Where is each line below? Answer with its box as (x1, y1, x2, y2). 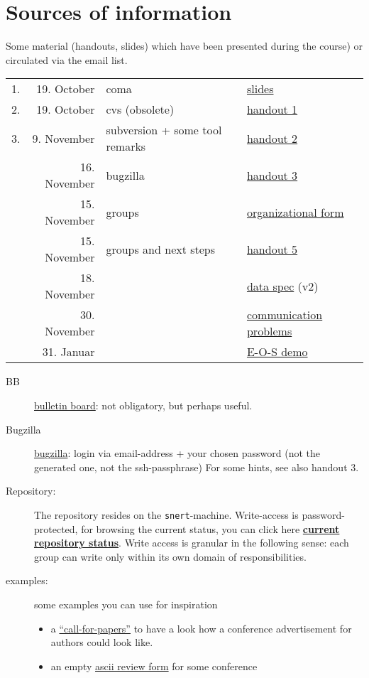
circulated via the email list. (6, 52, 128, 67)
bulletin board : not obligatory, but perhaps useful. (34, 397, 253, 412)
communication (246, 306, 323, 323)
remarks (106, 138, 146, 155)
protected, (34, 521, 78, 536)
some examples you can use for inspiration (34, 596, 218, 611)
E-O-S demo (246, 343, 308, 360)
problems (246, 323, 292, 340)
